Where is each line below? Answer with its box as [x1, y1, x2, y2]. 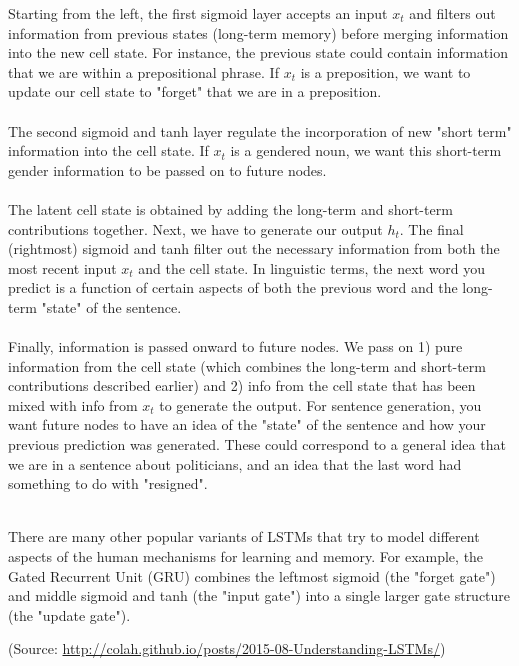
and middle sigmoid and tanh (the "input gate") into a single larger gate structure [8, 585, 511, 606]
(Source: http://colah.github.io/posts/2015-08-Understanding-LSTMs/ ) [8, 638, 446, 659]
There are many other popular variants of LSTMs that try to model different [8, 526, 480, 547]
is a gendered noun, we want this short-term [230, 140, 502, 161]
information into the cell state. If [8, 140, 209, 161]
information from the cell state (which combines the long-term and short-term [8, 355, 486, 376]
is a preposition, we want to [300, 61, 471, 82]
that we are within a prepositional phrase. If [8, 61, 279, 82]
